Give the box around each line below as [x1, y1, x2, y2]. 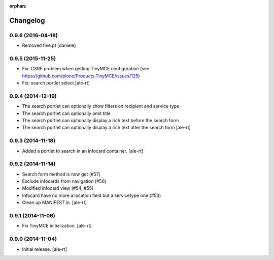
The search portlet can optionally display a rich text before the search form [22, 118, 179, 123]
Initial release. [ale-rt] [22, 246, 67, 252]
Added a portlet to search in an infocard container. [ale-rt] [22, 148, 144, 154]
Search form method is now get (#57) [22, 171, 101, 177]
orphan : [9, 3, 27, 9]
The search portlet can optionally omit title [22, 110, 111, 117]
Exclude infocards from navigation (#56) [22, 178, 107, 184]
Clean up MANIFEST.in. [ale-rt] [22, 199, 87, 206]
